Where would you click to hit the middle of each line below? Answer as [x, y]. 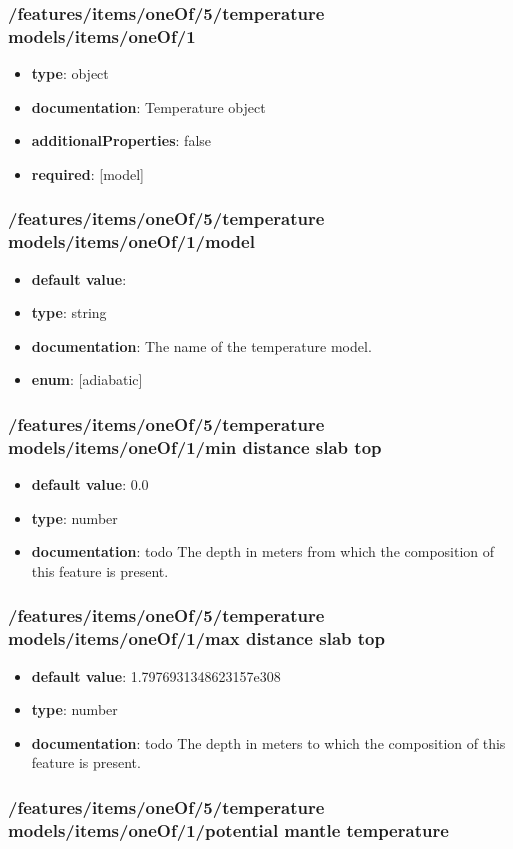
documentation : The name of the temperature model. [201, 345]
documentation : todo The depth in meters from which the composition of [263, 551]
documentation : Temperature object [148, 106]
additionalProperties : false [121, 140]
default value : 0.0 [90, 484]
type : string [69, 312]
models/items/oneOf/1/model [131, 241]
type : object [70, 73]
